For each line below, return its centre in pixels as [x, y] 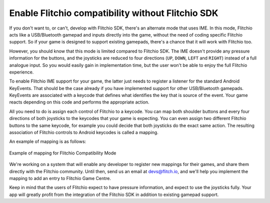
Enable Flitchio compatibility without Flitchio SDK [114, 13]
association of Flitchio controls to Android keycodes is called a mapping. [84, 132]
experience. [21, 72]
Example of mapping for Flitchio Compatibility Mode [63, 153]
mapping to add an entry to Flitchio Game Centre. [60, 178]
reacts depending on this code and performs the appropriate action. [79, 102]
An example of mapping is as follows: [48, 141]
